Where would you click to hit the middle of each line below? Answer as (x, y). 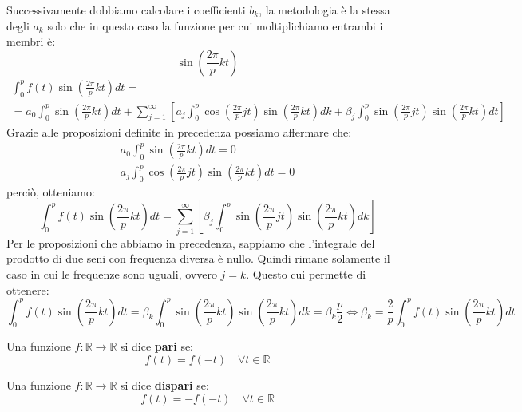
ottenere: (28, 289)
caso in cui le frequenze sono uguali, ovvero (112, 274)
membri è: (31, 41)
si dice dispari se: (164, 385)
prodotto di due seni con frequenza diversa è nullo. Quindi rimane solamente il (198, 258)
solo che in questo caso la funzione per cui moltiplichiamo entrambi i (215, 25)
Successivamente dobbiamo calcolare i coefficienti (126, 10)
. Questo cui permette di (306, 274)
